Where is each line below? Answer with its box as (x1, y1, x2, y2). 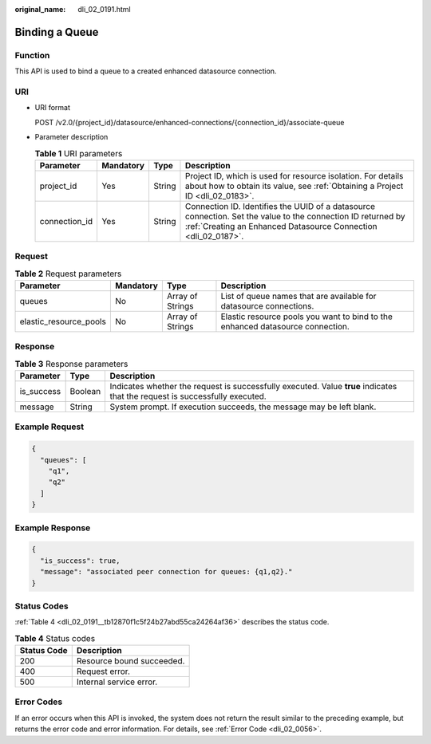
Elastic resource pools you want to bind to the (220, 311, 393, 322)
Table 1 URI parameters (34, 148, 123, 159)
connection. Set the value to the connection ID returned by (184, 211, 405, 222)
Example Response (14, 522, 91, 533)
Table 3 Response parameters (14, 358, 129, 369)
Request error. (76, 666, 131, 677)
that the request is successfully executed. (109, 391, 267, 402)
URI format (34, 103, 71, 112)
